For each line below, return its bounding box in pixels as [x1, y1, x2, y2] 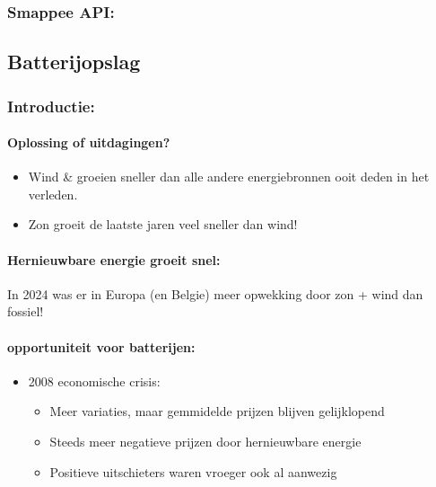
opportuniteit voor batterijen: [7, 337, 196, 356]
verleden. [28, 184, 78, 203]
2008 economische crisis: [28, 371, 161, 390]
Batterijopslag [7, 48, 141, 75]
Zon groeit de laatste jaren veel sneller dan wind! [28, 215, 298, 234]
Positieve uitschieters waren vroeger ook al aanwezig [49, 462, 337, 481]
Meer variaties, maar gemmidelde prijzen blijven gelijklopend [49, 402, 385, 421]
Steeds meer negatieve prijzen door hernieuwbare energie [49, 432, 362, 451]
